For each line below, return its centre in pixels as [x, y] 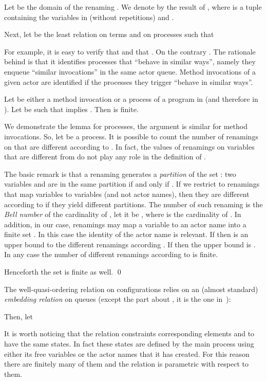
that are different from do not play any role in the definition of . [105, 157]
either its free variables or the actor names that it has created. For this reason [127, 353]
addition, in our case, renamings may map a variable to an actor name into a [125, 224]
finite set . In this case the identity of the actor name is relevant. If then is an [126, 234]
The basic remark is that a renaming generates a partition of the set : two [120, 174]
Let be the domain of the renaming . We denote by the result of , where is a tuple [133, 7]
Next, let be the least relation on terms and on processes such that [109, 34]
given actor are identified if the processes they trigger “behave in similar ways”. [129, 81]
